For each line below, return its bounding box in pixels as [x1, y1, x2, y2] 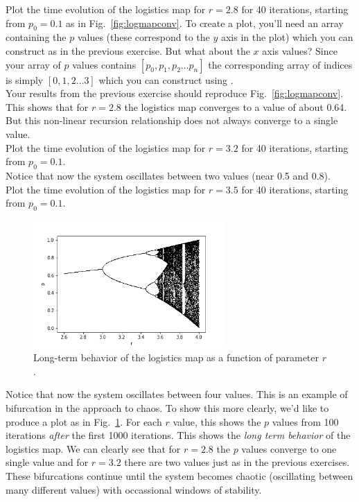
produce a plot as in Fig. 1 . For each [6, 414, 162, 429]
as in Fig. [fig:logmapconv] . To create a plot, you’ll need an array [66, 15, 344, 30]
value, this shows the [173, 414, 261, 429]
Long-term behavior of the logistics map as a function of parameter [33, 350, 319, 365]
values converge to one [241, 441, 337, 456]
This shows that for [6, 99, 89, 114]
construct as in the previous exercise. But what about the [6, 43, 250, 58]
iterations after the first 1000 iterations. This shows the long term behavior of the [6, 428, 351, 442]
